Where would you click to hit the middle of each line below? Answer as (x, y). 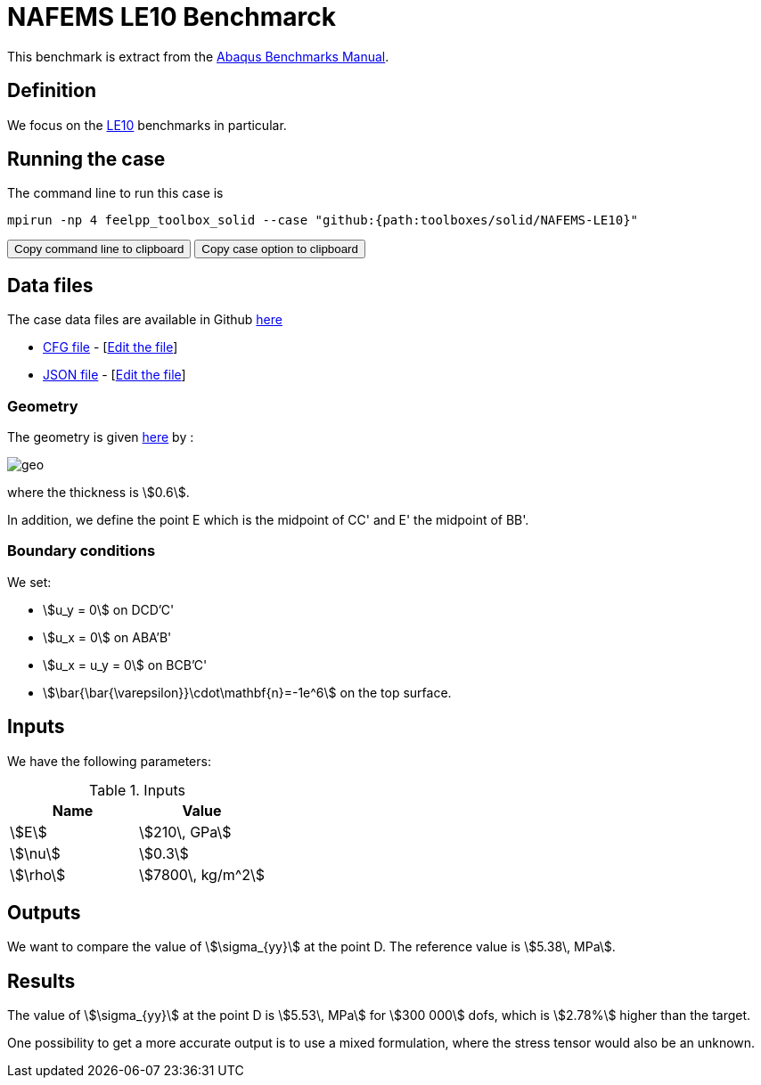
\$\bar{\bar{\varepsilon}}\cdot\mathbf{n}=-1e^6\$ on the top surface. (247, 692)
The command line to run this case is (115, 193)
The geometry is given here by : (101, 437)
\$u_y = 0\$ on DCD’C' (109, 609)
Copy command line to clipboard (99, 249)
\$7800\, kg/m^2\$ (202, 874)
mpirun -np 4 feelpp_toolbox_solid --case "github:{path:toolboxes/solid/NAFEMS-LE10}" (323, 220)
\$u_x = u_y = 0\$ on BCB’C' (125, 665)
